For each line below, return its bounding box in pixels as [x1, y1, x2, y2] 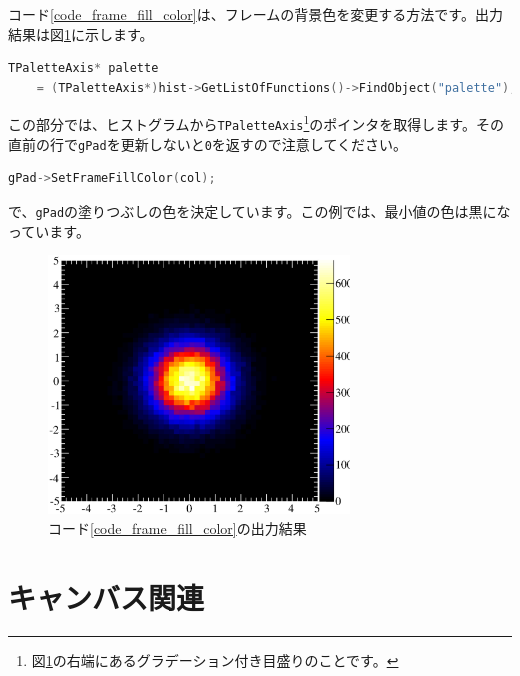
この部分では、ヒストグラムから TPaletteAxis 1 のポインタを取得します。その [8, 111, 504, 135]
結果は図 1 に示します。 [8, 23, 154, 44]
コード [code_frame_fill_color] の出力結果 [48, 518, 307, 539]
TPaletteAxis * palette [8, 61, 159, 76]
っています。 [8, 220, 90, 241]
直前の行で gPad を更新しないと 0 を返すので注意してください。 [8, 133, 407, 154]
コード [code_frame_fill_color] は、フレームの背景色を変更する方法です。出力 [8, 4, 503, 24]
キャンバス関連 [8, 576, 205, 617]
